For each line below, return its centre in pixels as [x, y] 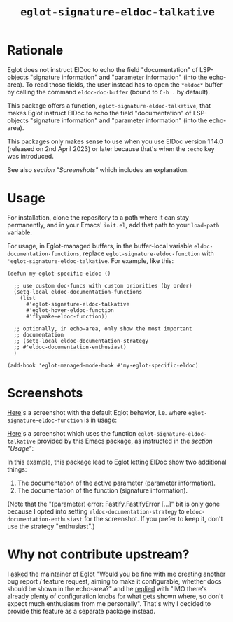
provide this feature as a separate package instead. [82, 611]
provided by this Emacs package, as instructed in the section [125, 441]
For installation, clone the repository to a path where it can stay [98, 217]
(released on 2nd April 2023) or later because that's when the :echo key [111, 148]
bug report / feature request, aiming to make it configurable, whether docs [114, 581]
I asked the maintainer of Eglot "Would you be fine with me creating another [116, 574]
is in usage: [100, 420]
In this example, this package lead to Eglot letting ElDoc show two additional [117, 462]
